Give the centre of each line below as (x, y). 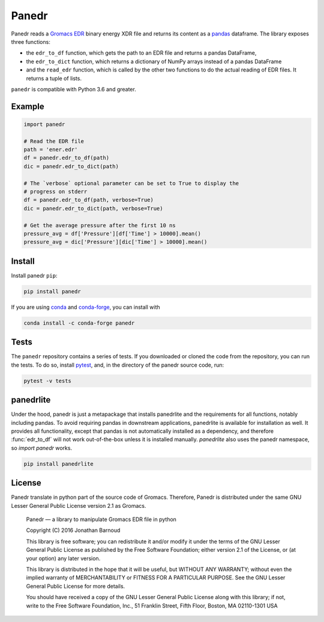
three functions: (31, 41)
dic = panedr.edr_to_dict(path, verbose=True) (93, 208)
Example (28, 106)
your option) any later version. (63, 558)
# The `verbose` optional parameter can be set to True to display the (131, 183)
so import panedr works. (41, 448)
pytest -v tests (48, 381)
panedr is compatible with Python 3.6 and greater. (73, 89)
